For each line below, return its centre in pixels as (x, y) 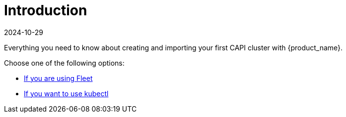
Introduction (46, 10)
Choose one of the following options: (64, 63)
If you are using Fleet (58, 78)
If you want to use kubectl (66, 93)
